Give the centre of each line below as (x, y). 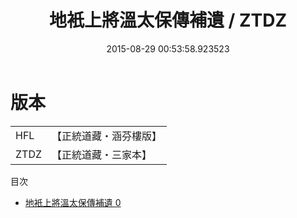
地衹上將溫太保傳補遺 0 (73, 202)
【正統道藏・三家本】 (102, 154)
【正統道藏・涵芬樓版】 (107, 136)
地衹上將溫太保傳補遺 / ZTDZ (168, 20)
